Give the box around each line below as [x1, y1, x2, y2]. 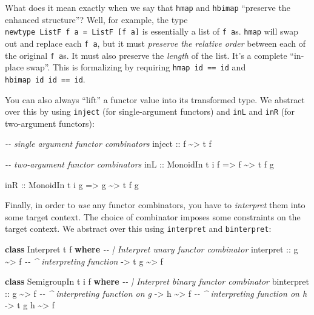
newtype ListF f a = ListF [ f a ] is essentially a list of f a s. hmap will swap [5, 25, 299, 38]
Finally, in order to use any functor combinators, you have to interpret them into [5, 198, 306, 211]
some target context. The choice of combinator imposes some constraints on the [5, 210, 301, 223]
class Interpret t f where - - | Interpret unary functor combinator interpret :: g [5, 243, 298, 255]
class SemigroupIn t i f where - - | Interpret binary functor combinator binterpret [5, 275, 309, 288]
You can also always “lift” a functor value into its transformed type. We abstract [5, 93, 305, 106]
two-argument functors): [5, 117, 95, 129]
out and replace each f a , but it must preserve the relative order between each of [5, 36, 306, 49]
